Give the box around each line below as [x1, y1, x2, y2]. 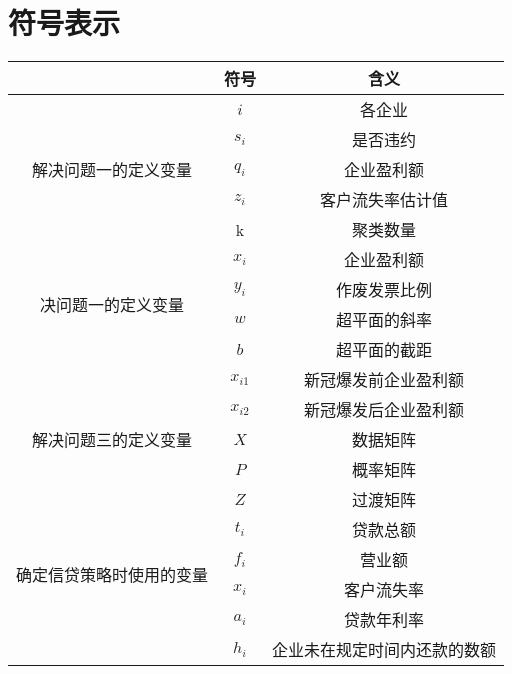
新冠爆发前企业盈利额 [304, 368, 465, 392]
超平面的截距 [336, 338, 433, 362]
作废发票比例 [336, 278, 433, 302]
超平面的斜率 [336, 308, 433, 332]
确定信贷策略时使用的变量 [16, 563, 209, 587]
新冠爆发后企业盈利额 [304, 398, 465, 422]
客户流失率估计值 [320, 188, 449, 212]
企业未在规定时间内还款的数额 [272, 638, 497, 662]
